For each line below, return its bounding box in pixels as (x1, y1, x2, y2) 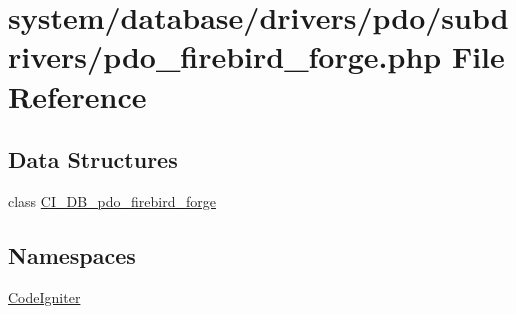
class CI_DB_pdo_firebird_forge (8, 190, 216, 211)
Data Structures (8, 144, 178, 175)
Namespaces (8, 239, 136, 270)
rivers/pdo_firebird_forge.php (8, 36, 442, 77)
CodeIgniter (8, 286, 81, 307)
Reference (8, 75, 147, 116)
